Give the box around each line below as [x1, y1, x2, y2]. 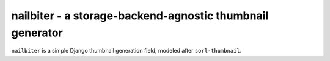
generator [11, 26, 64, 39]
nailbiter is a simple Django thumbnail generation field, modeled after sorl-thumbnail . [11, 47, 242, 54]
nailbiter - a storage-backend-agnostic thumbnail [11, 9, 269, 22]
